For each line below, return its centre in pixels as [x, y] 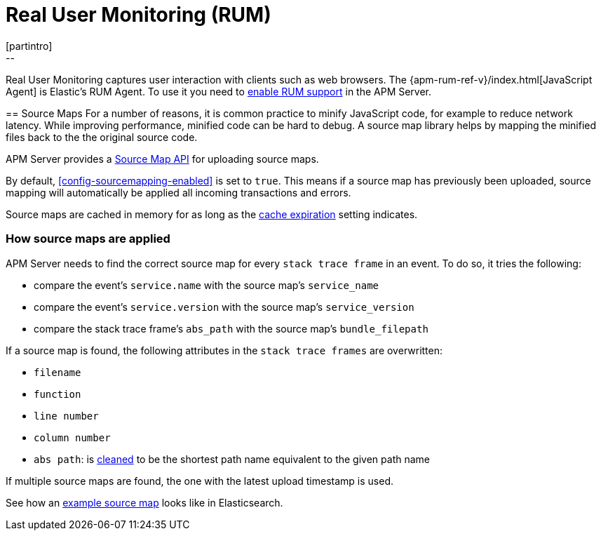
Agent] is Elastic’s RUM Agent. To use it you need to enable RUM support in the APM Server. [219, 91]
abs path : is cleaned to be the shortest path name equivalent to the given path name [232, 459]
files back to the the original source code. [102, 137]
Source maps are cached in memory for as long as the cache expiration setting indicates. [212, 214]
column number [72, 437]
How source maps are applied [88, 239]
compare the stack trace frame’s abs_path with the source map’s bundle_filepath [231, 328]
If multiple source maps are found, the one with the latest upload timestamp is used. [200, 481]
